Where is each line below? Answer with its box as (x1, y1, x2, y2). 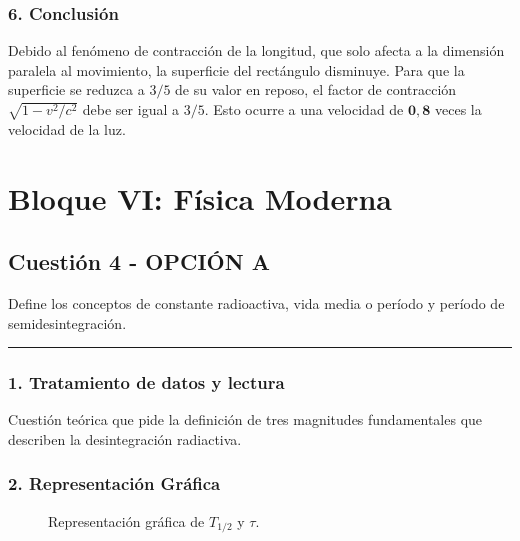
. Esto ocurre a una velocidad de (204, 99, 404, 119)
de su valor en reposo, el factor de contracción (175, 79, 457, 100)
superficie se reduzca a (8, 79, 145, 100)
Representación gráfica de (48, 510, 205, 531)
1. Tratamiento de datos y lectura (8, 370, 285, 395)
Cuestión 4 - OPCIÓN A (8, 246, 270, 277)
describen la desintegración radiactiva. (8, 428, 242, 449)
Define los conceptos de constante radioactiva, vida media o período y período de (8, 292, 505, 313)
